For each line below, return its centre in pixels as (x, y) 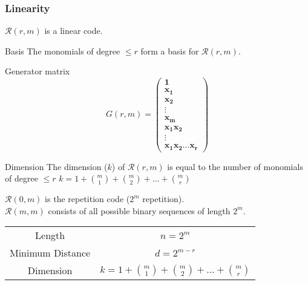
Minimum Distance (50, 253)
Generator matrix (38, 71)
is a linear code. (74, 31)
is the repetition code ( (87, 199)
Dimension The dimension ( (56, 166)
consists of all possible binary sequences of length (139, 210)
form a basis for (170, 51)
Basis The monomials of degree (63, 51)
